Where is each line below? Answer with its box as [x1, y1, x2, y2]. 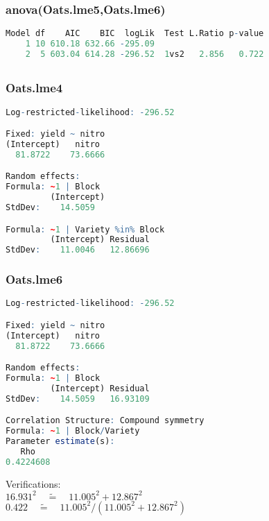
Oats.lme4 [6, 79, 63, 96]
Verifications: [6, 476, 61, 490]
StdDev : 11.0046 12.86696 [6, 245, 150, 255]
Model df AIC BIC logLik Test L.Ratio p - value [6, 28, 264, 39]
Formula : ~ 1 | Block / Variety [6, 426, 140, 436]
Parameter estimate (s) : [6, 436, 115, 447]
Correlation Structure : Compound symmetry [6, 416, 205, 426]
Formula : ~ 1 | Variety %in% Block [6, 224, 165, 234]
